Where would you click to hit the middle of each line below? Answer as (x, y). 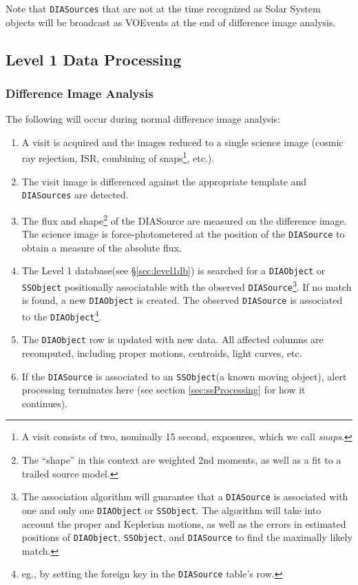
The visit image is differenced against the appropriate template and (164, 181)
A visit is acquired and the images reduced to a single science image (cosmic (182, 142)
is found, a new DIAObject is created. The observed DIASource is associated (182, 300)
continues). (44, 403)
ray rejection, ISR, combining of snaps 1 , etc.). (118, 157)
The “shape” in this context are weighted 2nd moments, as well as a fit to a (181, 460)
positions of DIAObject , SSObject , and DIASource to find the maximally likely (187, 537)
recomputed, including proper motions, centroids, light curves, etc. (162, 353)
